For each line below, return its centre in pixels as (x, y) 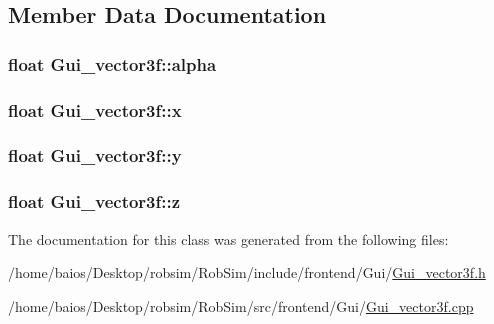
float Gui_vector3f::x (95, 109)
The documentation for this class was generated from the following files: (228, 238)
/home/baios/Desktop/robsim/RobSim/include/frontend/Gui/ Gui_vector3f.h (247, 272)
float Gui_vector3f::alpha (112, 63)
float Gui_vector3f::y (95, 155)
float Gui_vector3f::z (94, 201)
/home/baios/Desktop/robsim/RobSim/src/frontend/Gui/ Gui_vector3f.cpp (241, 305)
